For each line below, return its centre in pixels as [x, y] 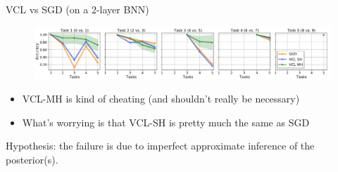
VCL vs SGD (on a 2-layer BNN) [77, 9]
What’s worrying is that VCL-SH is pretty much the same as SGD [166, 122]
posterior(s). [32, 159]
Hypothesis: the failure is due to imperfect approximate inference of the [160, 146]
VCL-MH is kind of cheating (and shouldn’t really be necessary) [161, 99]
